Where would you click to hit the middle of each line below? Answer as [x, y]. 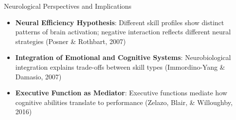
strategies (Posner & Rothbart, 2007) [70, 41]
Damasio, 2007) [38, 76]
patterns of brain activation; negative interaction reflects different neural [123, 32]
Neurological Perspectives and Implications [68, 6]
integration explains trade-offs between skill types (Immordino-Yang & [120, 67]
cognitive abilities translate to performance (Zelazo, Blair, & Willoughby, [124, 102]
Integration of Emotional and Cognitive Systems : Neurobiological [123, 57]
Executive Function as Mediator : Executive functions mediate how [121, 93]
